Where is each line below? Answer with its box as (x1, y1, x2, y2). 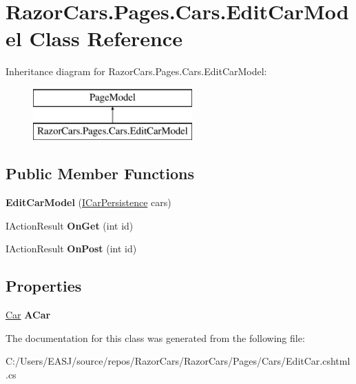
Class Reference (29, 24, 182, 52)
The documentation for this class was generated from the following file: (6, 330, 305, 345)
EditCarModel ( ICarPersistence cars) (6, 195, 171, 210)
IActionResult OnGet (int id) (6, 218, 134, 232)
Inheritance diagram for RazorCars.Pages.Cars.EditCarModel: (6, 64, 267, 79)
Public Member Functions (6, 163, 194, 184)
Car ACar (6, 307, 51, 322)
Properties (6, 275, 82, 296)
